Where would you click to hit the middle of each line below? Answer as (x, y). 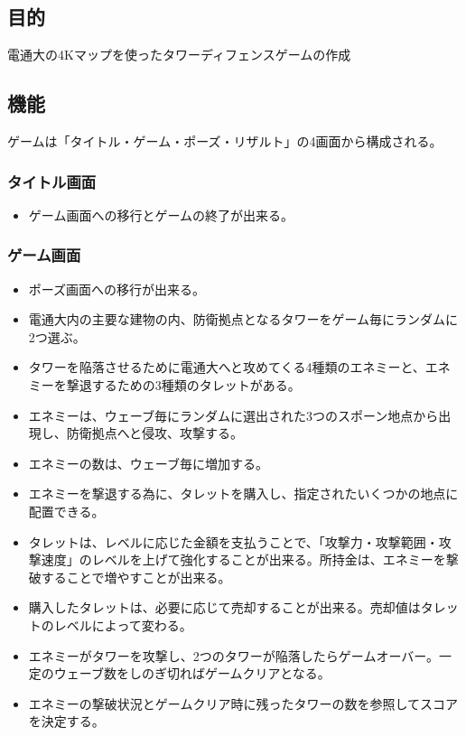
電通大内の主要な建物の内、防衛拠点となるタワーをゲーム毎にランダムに (243, 319)
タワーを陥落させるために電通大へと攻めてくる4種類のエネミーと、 (227, 367)
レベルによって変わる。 (123, 624)
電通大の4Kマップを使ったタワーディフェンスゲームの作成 (179, 55)
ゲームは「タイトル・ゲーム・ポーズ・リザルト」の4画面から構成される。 (225, 141)
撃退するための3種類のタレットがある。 (183, 385)
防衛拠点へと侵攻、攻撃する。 (155, 433)
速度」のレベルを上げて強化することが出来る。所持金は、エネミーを (243, 559)
